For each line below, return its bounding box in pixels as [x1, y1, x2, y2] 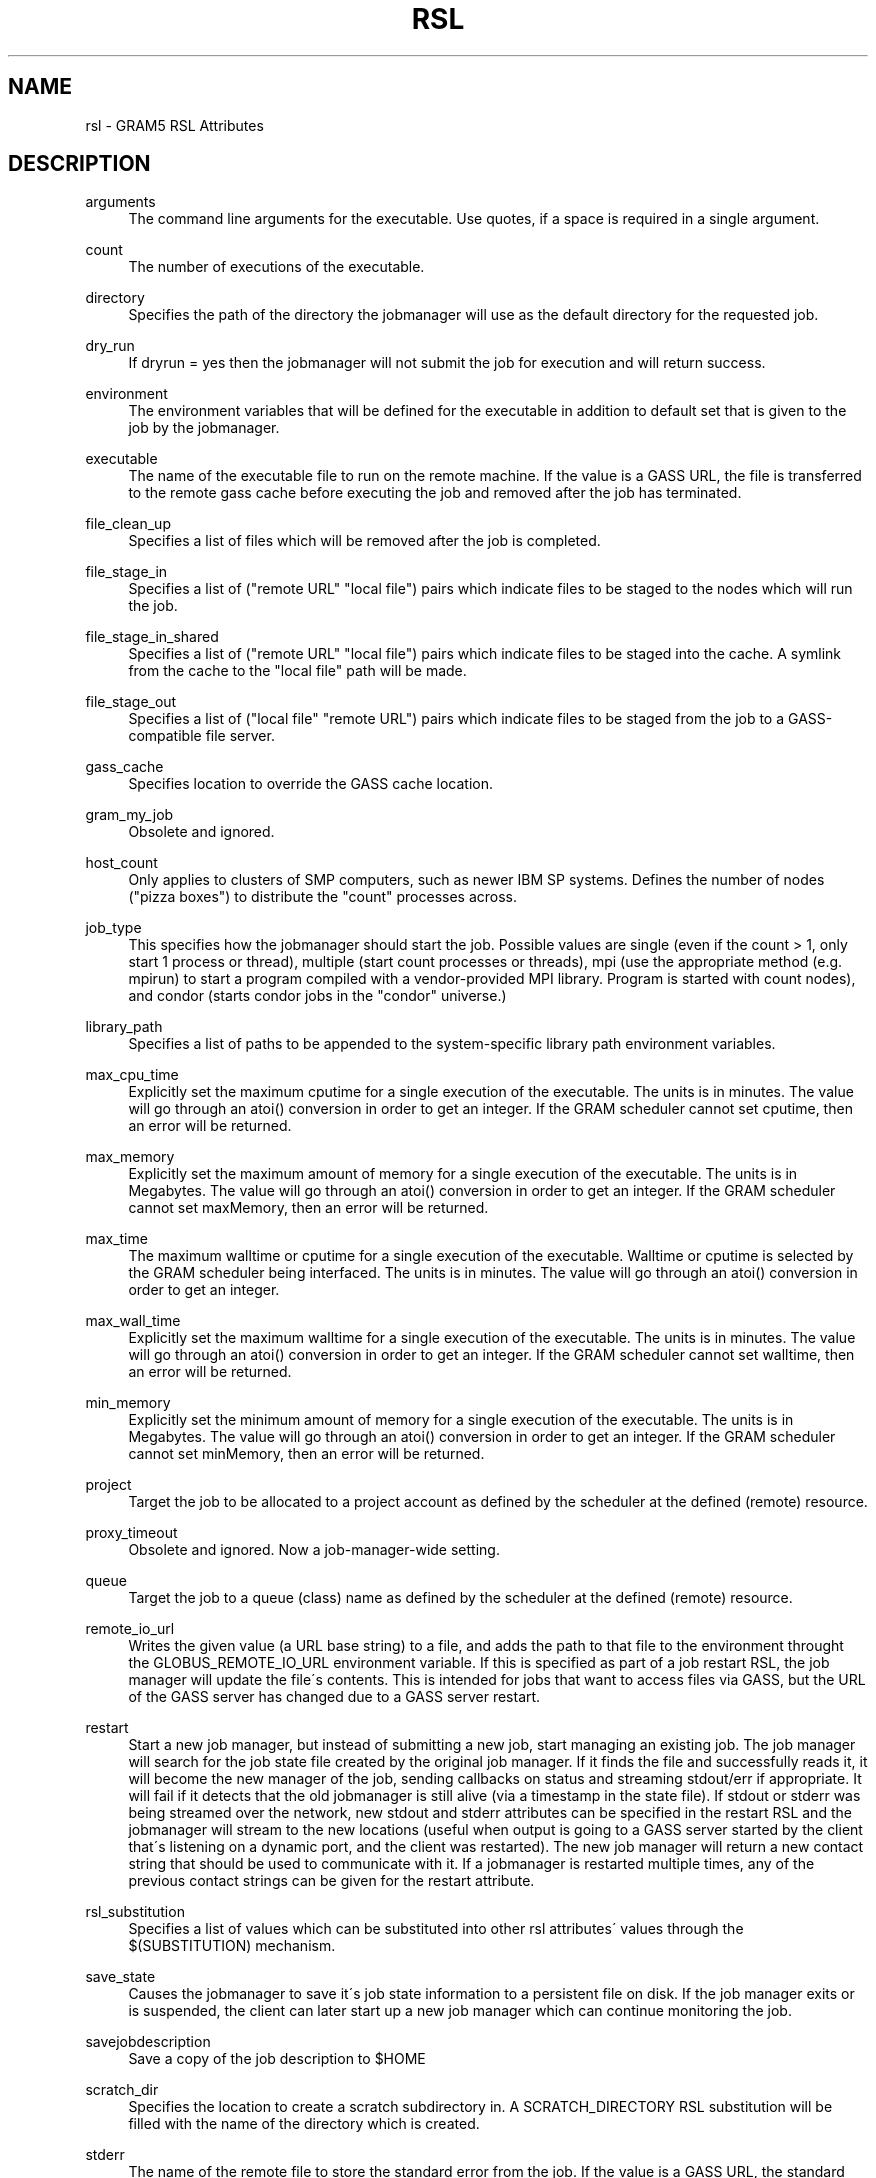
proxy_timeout [85, 1524, 178, 1542]
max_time [85, 1230, 148, 1248]
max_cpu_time [85, 1066, 179, 1084]
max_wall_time [85, 1312, 181, 1330]
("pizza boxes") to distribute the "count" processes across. [128, 888, 518, 906]
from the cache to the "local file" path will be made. [128, 662, 467, 680]
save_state [85, 1968, 156, 1986]
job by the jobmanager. [128, 419, 280, 437]
